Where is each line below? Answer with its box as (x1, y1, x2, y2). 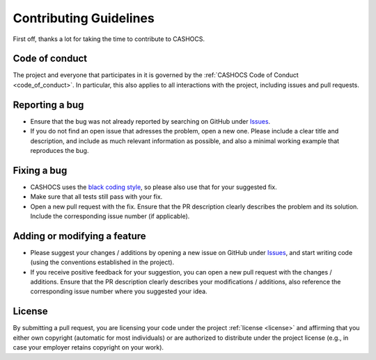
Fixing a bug (13, 164, 68, 177)
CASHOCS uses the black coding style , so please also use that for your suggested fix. (30, 183, 278, 191)
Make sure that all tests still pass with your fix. (30, 193, 163, 201)
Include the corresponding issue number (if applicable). (30, 212, 190, 220)
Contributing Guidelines (13, 10, 155, 26)
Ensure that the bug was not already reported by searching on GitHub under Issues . (30, 117, 271, 125)
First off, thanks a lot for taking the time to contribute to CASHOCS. (13, 35, 205, 43)
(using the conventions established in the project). (30, 258, 174, 267)
